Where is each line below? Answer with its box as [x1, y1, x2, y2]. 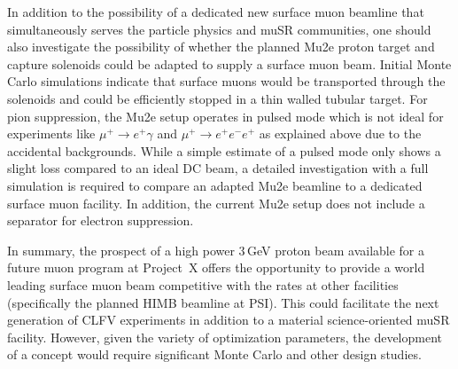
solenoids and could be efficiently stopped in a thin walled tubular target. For [7, 89, 428, 107]
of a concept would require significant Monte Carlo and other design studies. [7, 345, 422, 364]
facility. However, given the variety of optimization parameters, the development [7, 327, 442, 346]
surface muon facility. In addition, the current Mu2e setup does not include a [7, 193, 425, 212]
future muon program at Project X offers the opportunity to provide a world [7, 258, 425, 277]
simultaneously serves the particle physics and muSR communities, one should [7, 20, 431, 38]
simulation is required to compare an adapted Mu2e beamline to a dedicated [7, 176, 423, 194]
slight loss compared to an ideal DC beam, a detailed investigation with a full [7, 159, 429, 177]
